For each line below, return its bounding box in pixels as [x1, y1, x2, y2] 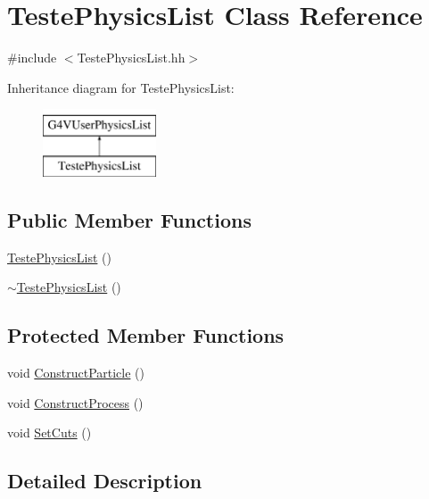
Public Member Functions [7, 205, 252, 233]
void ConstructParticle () [7, 363, 144, 382]
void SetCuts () [7, 423, 92, 442]
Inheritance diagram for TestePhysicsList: [7, 78, 235, 96]
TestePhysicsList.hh [77, 48, 186, 67]
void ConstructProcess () [7, 393, 144, 412]
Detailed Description [7, 467, 202, 495]
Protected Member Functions [7, 321, 285, 349]
